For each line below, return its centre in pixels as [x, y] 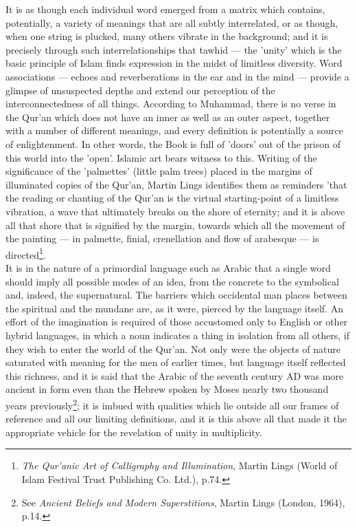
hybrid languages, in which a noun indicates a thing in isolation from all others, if [177, 335]
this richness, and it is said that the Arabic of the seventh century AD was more [175, 375]
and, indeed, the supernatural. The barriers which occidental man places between [176, 295]
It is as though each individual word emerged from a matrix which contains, [165, 9]
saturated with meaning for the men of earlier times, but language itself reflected [176, 362]
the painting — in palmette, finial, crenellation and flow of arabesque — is [162, 238]
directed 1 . [26, 253]
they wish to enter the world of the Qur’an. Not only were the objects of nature [173, 348]
